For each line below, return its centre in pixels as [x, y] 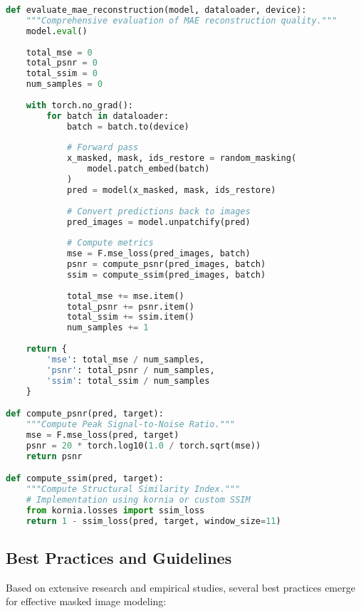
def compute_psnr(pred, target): [85, 414]
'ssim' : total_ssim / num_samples [128, 381]
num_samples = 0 [64, 84]
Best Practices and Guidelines [119, 557]
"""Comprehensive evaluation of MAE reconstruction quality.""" [182, 20]
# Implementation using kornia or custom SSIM [138, 499]
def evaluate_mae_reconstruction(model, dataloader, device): [156, 10]
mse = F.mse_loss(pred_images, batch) [158, 254]
